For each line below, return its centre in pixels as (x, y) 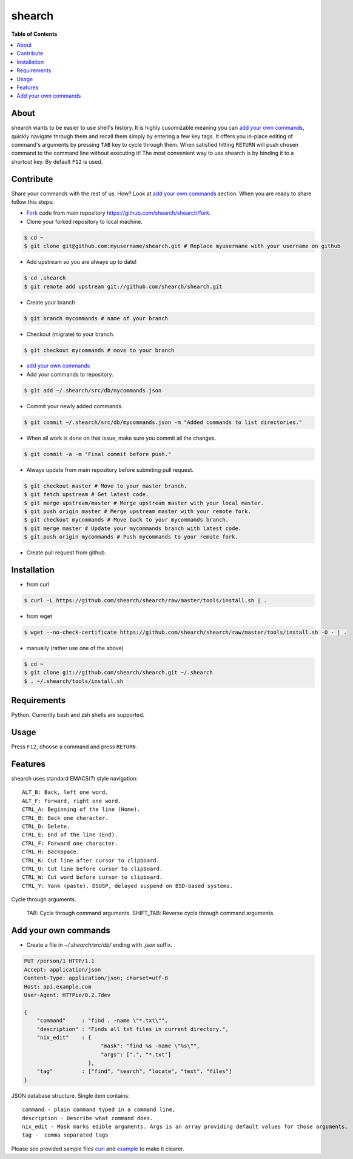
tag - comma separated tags (65, 1135)
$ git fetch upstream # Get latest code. (86, 495)
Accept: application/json (62, 969)
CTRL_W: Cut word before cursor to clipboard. (92, 877)
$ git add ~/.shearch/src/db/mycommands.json (93, 390)
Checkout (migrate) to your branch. (70, 334)
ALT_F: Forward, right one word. (72, 801)
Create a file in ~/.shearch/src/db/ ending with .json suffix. (99, 945)
